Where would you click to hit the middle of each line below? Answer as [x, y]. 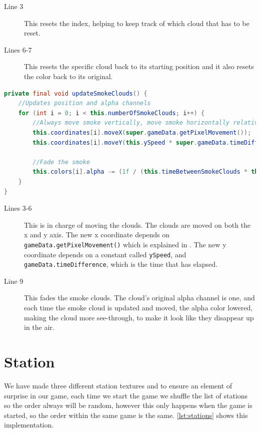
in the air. [39, 327]
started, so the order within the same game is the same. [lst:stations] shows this [126, 415]
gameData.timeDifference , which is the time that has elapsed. [121, 264]
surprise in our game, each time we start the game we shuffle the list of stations [126, 395]
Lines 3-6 [18, 208]
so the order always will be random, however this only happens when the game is [128, 405]
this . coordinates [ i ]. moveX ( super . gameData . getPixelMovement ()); [142, 132]
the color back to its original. [68, 76]
